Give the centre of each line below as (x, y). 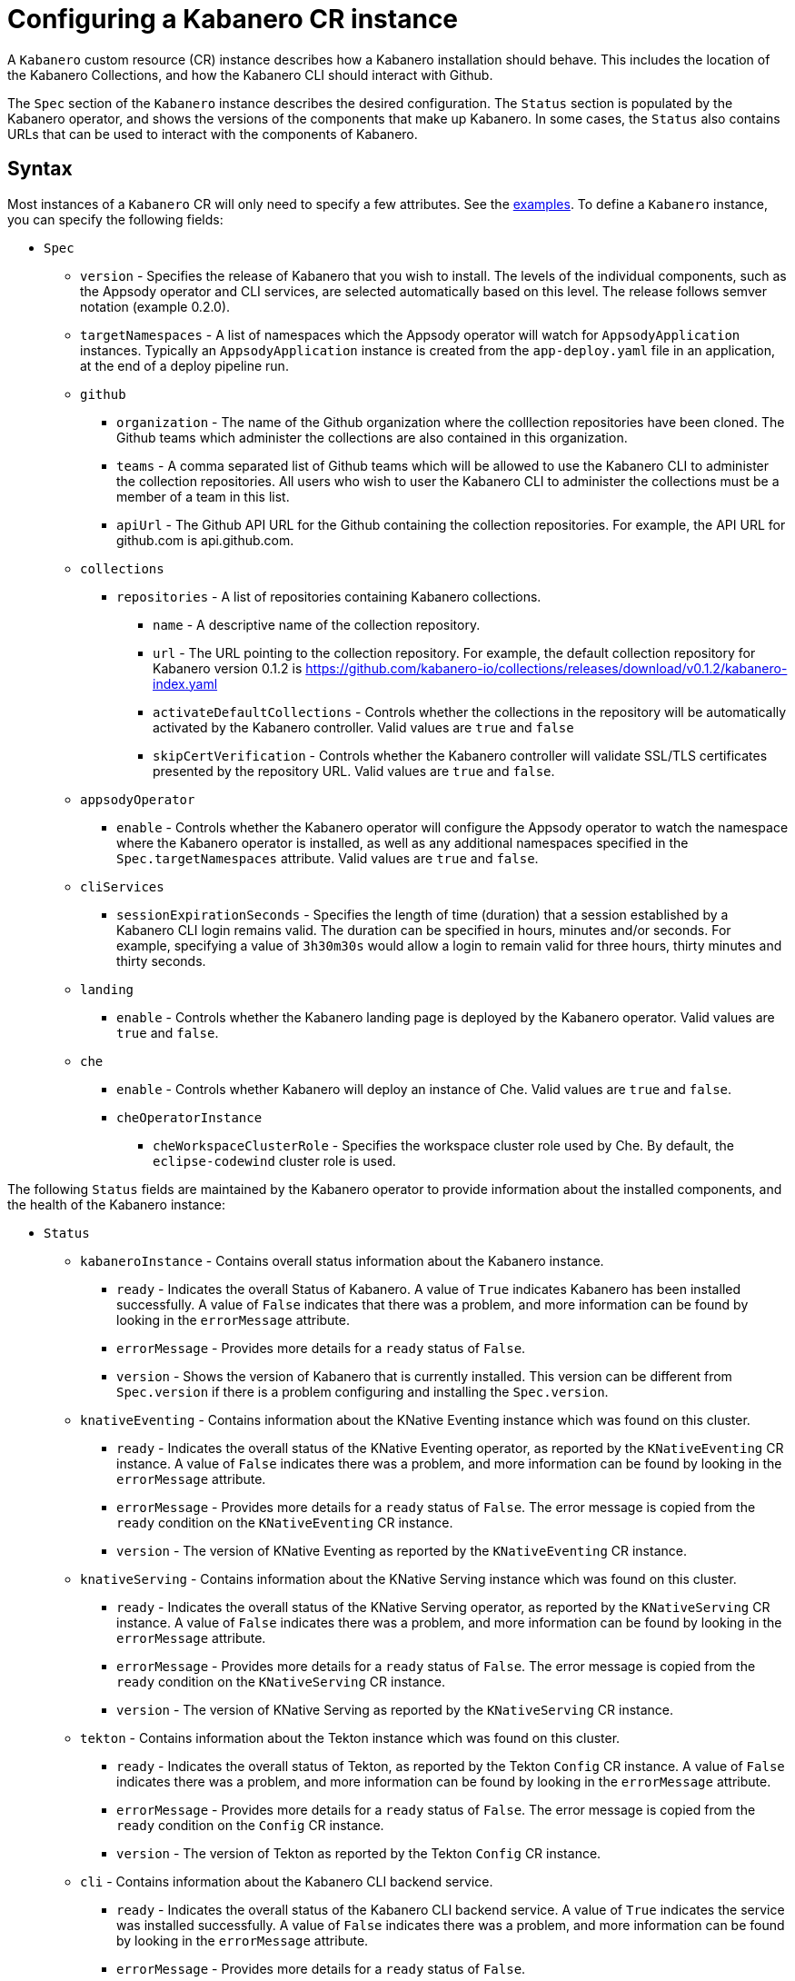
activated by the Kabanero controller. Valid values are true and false (363, 727)
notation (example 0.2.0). (155, 306)
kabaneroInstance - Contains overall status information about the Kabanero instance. (342, 1260)
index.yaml (185, 683)
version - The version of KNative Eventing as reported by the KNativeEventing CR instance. (402, 1550)
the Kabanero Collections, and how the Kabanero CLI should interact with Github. (250, 75)
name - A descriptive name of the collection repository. (317, 624)
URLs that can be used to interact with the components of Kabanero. (213, 134)
